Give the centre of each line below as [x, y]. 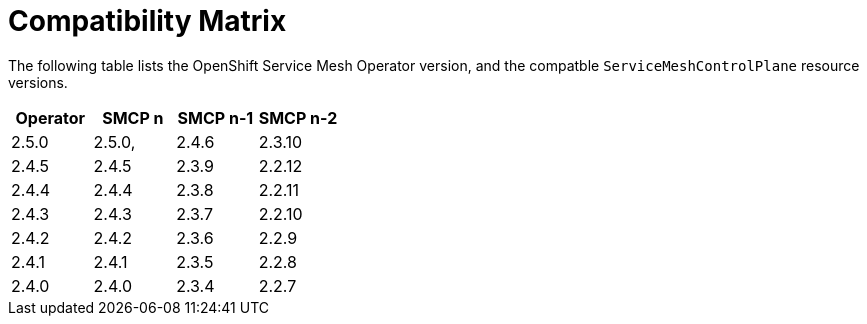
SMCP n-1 [215, 117]
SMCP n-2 [298, 117]
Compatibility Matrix [147, 21]
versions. [38, 82]
